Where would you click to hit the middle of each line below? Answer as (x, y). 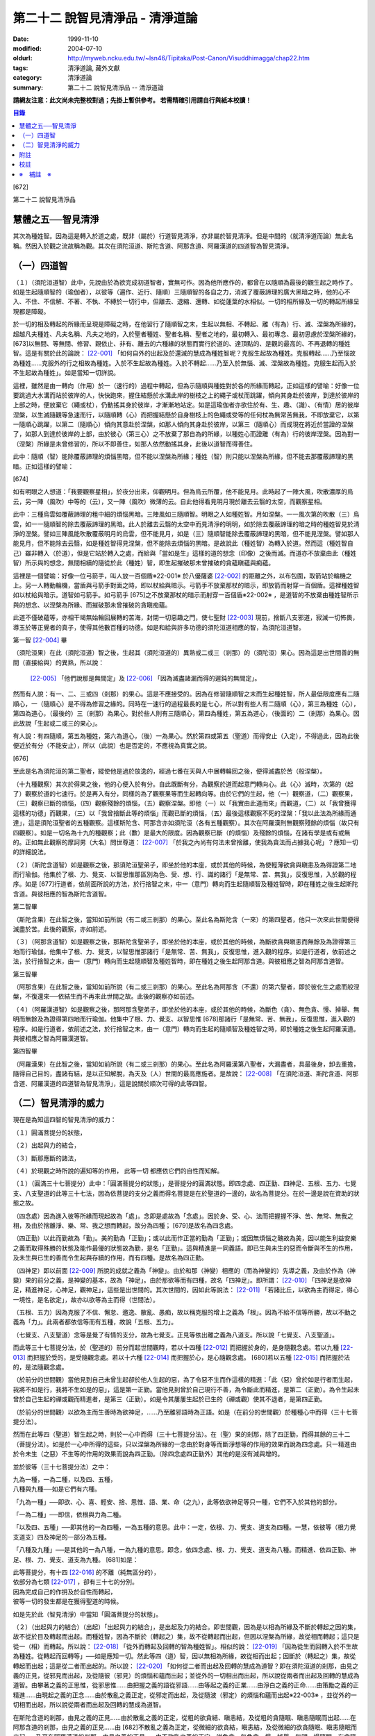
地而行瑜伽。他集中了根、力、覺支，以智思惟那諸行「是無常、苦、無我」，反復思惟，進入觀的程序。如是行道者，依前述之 (185, 951)
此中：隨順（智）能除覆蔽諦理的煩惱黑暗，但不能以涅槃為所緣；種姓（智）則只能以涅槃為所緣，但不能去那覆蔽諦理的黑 (183, 457)
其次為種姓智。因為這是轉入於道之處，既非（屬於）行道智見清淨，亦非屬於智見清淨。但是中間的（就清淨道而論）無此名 (183, 236)
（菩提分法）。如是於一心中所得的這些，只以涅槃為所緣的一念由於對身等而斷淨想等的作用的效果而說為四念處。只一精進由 (185, 1444)
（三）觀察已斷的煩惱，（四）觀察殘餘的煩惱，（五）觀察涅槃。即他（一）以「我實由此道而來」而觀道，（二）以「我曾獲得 (185, 803)
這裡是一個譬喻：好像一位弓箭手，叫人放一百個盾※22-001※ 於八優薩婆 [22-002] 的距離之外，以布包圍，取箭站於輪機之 (182, 576)
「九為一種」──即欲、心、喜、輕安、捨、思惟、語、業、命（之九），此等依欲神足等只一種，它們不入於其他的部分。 (177, 1502)
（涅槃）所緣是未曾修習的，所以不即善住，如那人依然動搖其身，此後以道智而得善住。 (134, 444)
